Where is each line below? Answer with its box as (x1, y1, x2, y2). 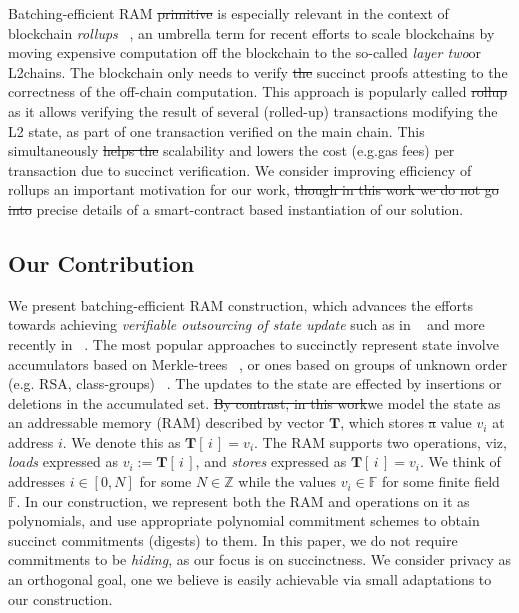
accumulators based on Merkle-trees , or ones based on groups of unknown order (8, 353, 508, 374)
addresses (8, 471, 66, 492)
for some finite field (381, 471, 500, 492)
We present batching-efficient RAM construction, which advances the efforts (8, 294, 473, 315)
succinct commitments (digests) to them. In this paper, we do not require (8, 529, 458, 550)
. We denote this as (62, 431, 181, 452)
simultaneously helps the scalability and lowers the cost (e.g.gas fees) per (8, 140, 455, 161)
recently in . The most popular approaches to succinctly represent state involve (8, 333, 499, 354)
